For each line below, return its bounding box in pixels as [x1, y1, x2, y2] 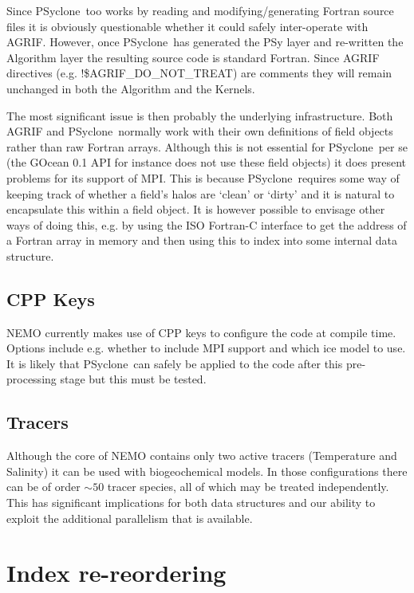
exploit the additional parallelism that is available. [6, 509, 253, 526]
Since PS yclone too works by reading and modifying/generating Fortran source [6, 2, 394, 18]
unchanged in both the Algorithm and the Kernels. [6, 80, 255, 96]
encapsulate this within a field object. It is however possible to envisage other [6, 201, 385, 218]
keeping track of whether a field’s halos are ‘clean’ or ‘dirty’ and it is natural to [6, 185, 395, 202]
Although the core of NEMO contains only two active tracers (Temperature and [6, 447, 397, 464]
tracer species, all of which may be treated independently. [107, 478, 389, 495]
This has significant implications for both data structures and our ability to [6, 494, 376, 511]
